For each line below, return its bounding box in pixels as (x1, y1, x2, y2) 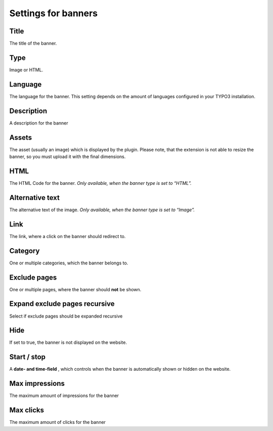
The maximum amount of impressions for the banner (9, 393, 119, 399)
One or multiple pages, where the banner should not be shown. (9, 286, 142, 292)
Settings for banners (9, 8, 98, 19)
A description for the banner (9, 120, 68, 126)
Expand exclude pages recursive (9, 299, 115, 308)
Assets (9, 133, 32, 142)
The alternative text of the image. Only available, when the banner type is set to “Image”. (9, 207, 195, 213)
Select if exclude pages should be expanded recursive (9, 313, 123, 319)
